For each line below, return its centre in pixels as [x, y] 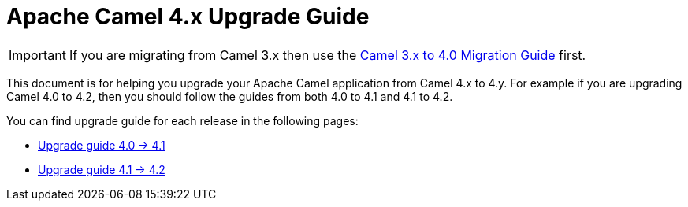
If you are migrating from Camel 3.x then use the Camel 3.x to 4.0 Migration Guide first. [327, 55]
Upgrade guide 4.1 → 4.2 [102, 169]
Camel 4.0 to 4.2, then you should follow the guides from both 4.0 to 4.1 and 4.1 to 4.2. [230, 96]
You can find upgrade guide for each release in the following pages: [182, 120]
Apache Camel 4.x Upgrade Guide [188, 17]
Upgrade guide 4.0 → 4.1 [102, 145]
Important [37, 55]
